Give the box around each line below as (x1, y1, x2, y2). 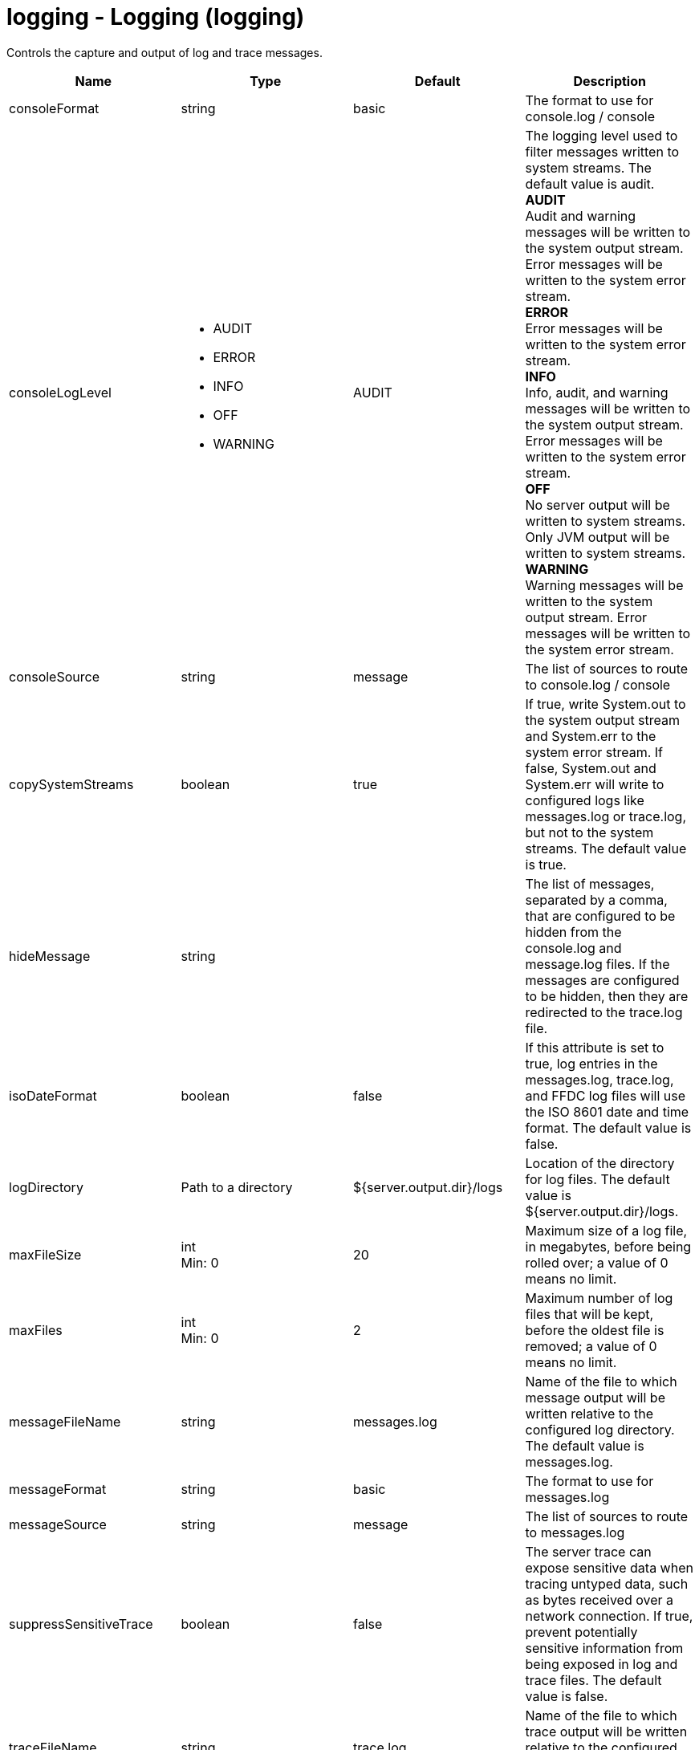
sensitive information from (525, 1639, 684, 1656)
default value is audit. (525, 175, 655, 192)
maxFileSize (9, 1246, 82, 1263)
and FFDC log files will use (525, 1087, 686, 1104)
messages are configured (525, 971, 680, 988)
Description (573, 72, 646, 89)
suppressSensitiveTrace (9, 1615, 153, 1632)
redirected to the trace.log (525, 1003, 683, 1020)
